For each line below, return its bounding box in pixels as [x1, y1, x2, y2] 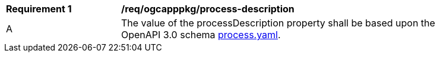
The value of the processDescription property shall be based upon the [121, 17, 435, 29]
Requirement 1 [6, 3, 72, 15]
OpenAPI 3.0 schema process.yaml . [121, 29, 281, 41]
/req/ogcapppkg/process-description [121, 3, 295, 15]
